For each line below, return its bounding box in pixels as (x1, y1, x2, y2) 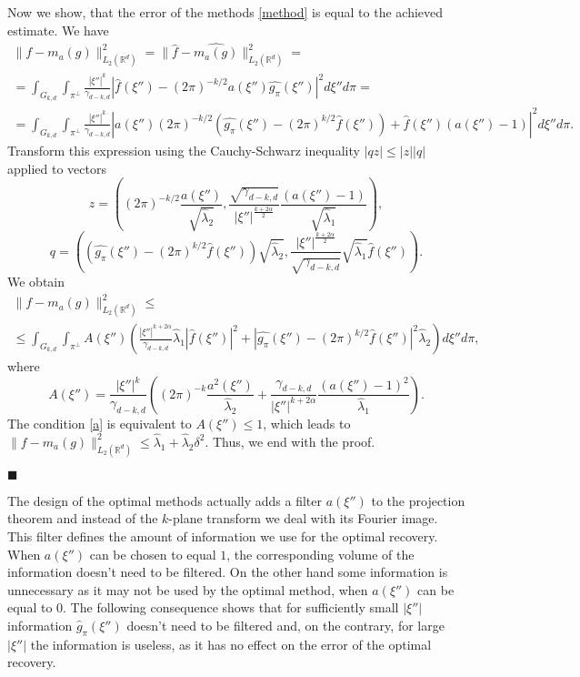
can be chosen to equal (89, 544, 216, 563)
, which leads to (263, 414, 351, 433)
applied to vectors (7, 158, 107, 177)
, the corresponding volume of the (226, 544, 415, 563)
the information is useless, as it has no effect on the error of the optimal (30, 634, 432, 653)
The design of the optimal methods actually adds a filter (7, 490, 322, 510)
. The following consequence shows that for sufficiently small (63, 598, 399, 617)
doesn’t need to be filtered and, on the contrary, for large (126, 615, 445, 634)
